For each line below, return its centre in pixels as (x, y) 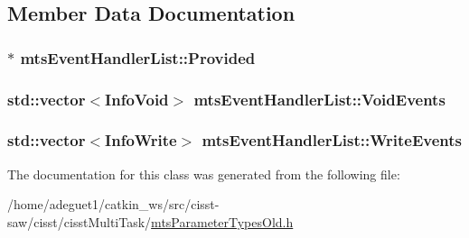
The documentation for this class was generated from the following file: (204, 174)
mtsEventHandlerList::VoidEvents (319, 99)
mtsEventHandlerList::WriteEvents (332, 140)
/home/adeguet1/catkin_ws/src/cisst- (113, 204)
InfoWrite (141, 140)
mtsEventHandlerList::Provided (138, 57)
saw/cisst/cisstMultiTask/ (80, 221)
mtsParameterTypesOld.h (222, 221)
